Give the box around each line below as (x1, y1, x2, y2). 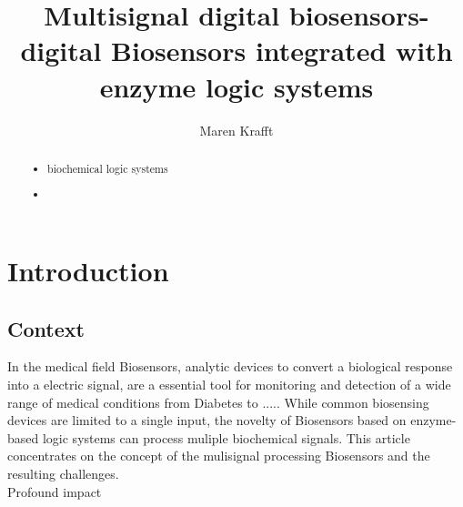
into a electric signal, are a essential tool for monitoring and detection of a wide (7, 375, 451, 394)
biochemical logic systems (47, 160, 168, 176)
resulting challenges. (7, 464, 119, 483)
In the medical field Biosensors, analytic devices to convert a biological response (7, 357, 453, 376)
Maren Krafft (199, 120, 274, 139)
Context (7, 314, 85, 342)
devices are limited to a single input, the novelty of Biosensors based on (7, 411, 407, 430)
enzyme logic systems (99, 67, 374, 105)
